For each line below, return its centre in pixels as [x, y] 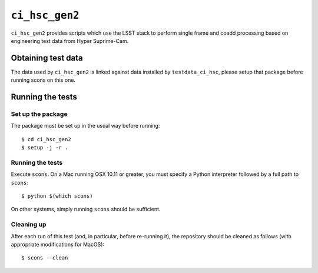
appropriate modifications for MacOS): [58, 245]
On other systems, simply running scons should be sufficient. [86, 209]
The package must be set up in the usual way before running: [85, 126]
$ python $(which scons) [57, 196]
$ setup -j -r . [45, 148]
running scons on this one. [43, 80]
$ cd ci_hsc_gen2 [46, 139]
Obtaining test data [47, 58]
